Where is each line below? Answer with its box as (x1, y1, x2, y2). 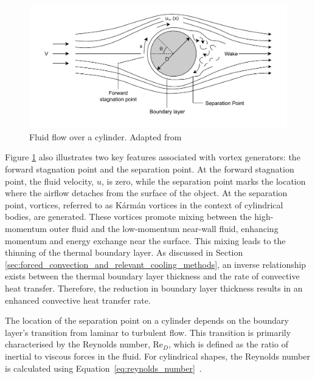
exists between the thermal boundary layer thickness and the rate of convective (5, 270, 300, 282)
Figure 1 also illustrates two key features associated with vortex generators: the (5, 151, 300, 163)
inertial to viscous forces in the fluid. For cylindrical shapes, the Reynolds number (5, 349, 310, 362)
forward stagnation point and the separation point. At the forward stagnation (5, 163, 294, 176)
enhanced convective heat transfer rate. (5, 293, 151, 306)
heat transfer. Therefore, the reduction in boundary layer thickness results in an (5, 282, 303, 295)
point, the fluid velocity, (5, 174, 94, 187)
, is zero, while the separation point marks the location (101, 174, 306, 187)
